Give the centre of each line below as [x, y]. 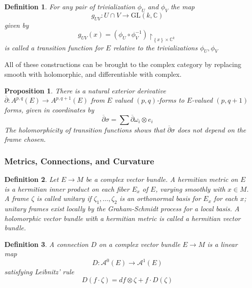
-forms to [171, 100]
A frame [17, 198]
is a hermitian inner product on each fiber [67, 188]
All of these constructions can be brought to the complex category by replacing [123, 64]
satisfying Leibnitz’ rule [39, 272]
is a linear [222, 244]
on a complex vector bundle [139, 244]
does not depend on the [212, 129]
